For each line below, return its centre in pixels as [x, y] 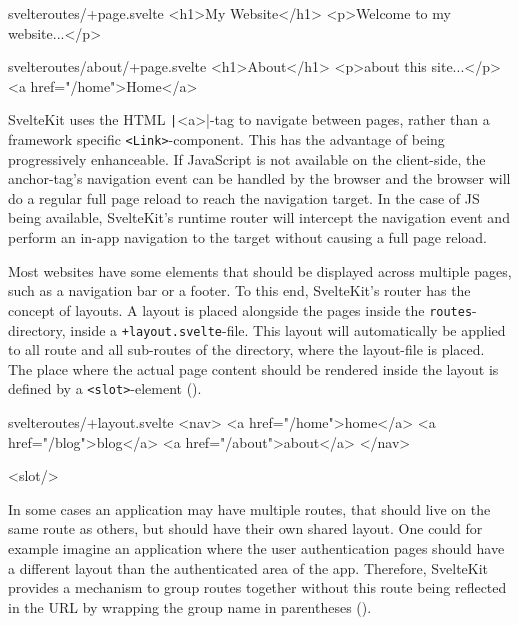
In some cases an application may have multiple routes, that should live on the [249, 508]
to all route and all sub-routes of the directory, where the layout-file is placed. [246, 349]
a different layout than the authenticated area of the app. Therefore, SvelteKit [248, 567]
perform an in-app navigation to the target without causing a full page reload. [248, 237]
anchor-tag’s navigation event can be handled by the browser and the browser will [259, 178]
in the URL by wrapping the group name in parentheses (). [190, 606]
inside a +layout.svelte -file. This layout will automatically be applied [288, 329]
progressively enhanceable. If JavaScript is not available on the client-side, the [247, 158]
